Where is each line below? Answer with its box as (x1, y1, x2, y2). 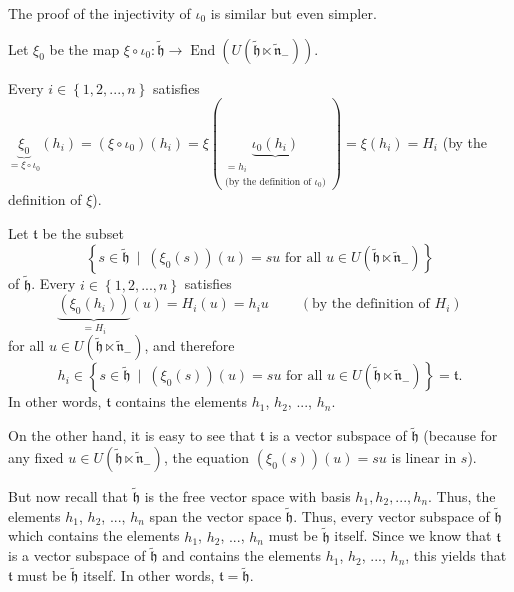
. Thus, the (428, 485, 496, 506)
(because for (423, 425, 498, 446)
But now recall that (8, 485, 129, 506)
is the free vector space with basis (144, 485, 351, 506)
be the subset (42, 222, 124, 243)
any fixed (8, 446, 64, 467)
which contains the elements (8, 525, 180, 546)
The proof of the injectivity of (8, 3, 191, 23)
